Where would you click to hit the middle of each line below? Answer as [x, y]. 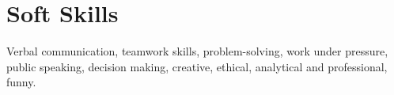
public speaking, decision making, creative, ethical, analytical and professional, [197, 66]
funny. [21, 82]
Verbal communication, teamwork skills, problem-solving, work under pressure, [197, 51]
